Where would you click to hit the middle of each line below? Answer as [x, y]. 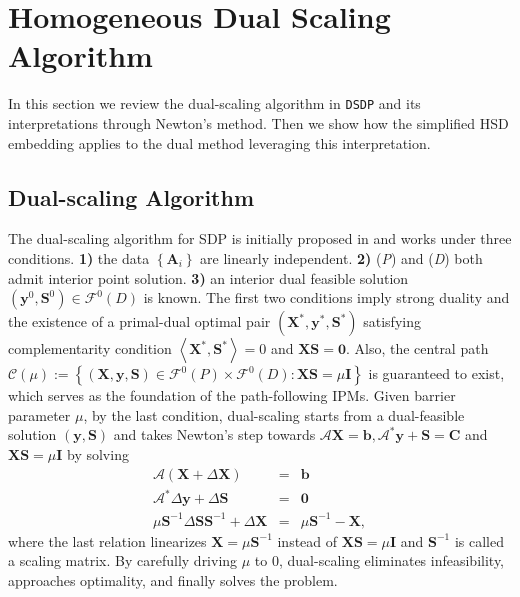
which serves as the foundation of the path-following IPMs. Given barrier [232, 395]
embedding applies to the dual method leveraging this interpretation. [219, 142]
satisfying [392, 321]
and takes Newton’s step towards [214, 434]
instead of [307, 540]
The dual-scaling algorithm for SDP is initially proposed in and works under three [260, 238]
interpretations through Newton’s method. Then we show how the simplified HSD [258, 122]
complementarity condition [90, 348]
